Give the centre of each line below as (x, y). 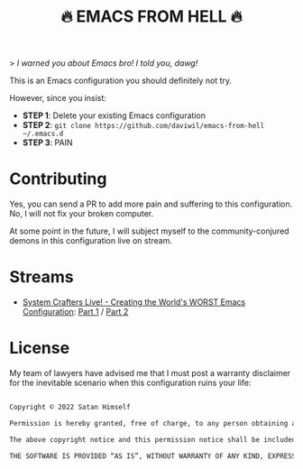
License (40, 348)
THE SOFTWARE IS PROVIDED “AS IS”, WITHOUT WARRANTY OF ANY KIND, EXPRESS (153, 456)
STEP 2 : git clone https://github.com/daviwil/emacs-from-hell (143, 125)
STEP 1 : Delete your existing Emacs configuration (114, 115)
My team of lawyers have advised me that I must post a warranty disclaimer (150, 373)
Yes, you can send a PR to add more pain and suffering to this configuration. (151, 204)
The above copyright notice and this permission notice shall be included (153, 439)
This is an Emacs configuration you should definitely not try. (121, 81)
